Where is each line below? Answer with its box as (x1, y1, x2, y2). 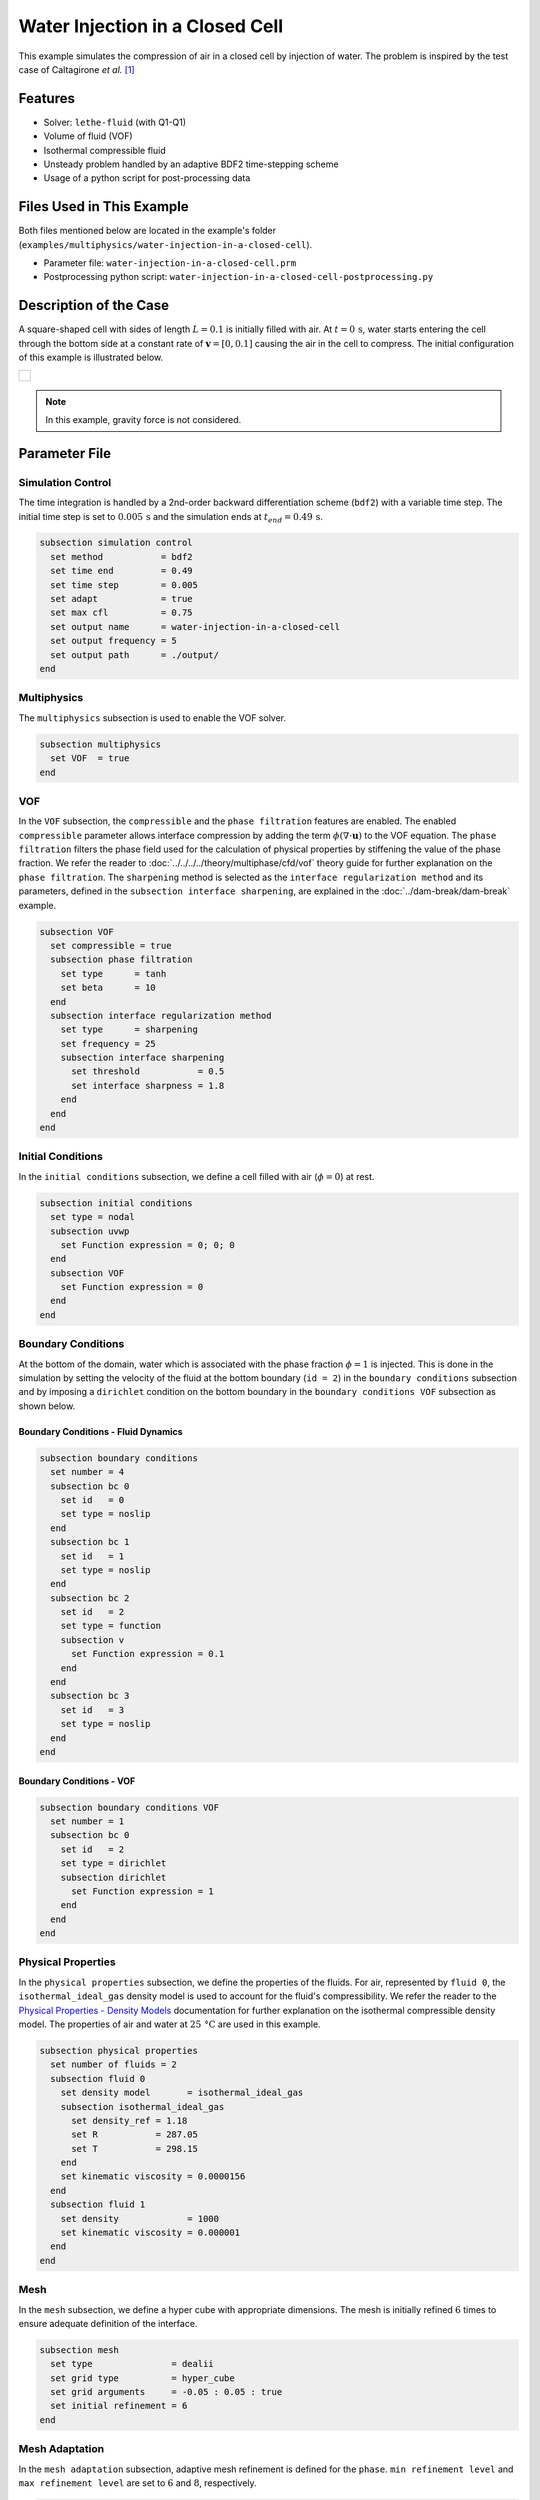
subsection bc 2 (50, 1592, 130, 1604)
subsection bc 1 (50, 1536, 130, 1548)
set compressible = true (50, 940, 172, 951)
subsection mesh (39, 2344, 120, 2355)
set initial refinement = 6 (50, 2400, 188, 2412)
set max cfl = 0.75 (50, 607, 194, 619)
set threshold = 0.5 (71, 1066, 225, 1077)
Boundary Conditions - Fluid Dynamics (18, 1425, 184, 1437)
